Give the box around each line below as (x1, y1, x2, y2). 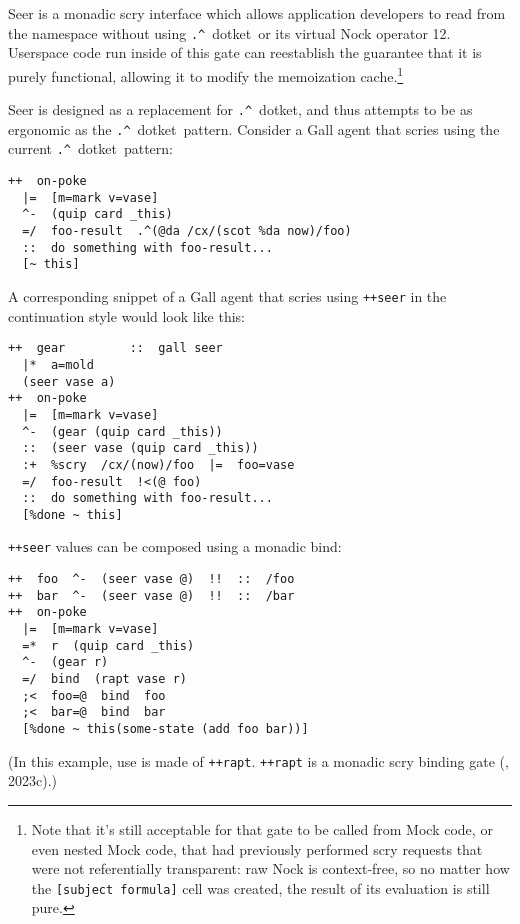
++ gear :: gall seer (8, 341, 223, 356)
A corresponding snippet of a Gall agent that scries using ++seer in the (8, 286, 447, 306)
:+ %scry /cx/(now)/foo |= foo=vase (22, 457, 295, 472)
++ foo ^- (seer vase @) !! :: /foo (8, 572, 295, 587)
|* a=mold (22, 357, 94, 372)
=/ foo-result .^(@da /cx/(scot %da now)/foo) (22, 224, 352, 239)
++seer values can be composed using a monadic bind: (8, 536, 342, 557)
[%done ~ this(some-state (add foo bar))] (22, 722, 309, 737)
